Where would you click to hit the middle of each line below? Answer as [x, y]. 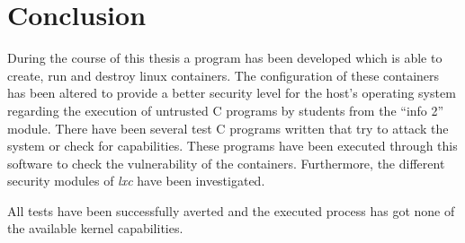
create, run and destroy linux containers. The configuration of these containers [224, 75]
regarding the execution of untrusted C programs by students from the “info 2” [226, 110]
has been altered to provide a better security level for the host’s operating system [232, 93]
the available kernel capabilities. [95, 228]
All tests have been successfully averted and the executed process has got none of [231, 210]
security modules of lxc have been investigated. [136, 181]
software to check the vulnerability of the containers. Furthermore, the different [226, 163]
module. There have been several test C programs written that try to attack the [228, 128]
